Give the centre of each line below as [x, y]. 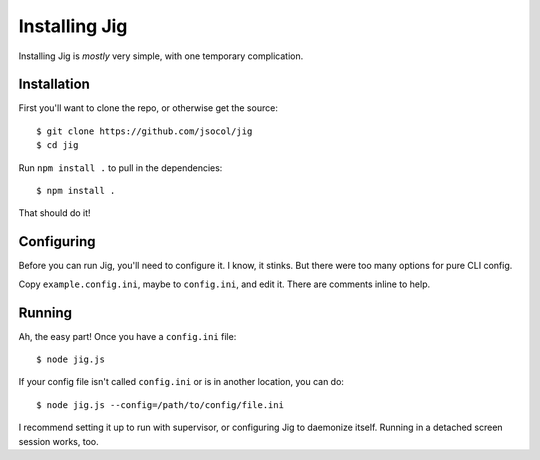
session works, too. [58, 441]
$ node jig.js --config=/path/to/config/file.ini [160, 404]
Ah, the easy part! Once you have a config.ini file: [127, 336]
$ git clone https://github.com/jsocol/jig [144, 131]
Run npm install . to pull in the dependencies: [120, 167]
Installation [54, 84]
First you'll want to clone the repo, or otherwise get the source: [148, 108]
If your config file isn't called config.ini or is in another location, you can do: [181, 382]
